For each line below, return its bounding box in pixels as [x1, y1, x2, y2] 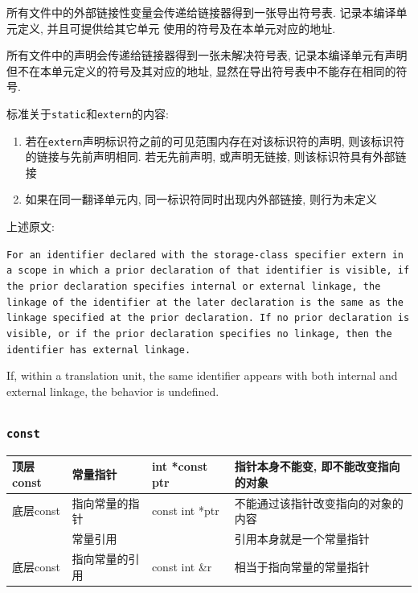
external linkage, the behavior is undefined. [6, 382, 219, 399]
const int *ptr [151, 502, 219, 519]
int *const [151, 458, 208, 475]
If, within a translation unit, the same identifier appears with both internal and [6, 367, 398, 384]
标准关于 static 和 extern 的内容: [6, 105, 169, 121]
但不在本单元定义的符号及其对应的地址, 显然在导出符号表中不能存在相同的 [6, 62, 396, 79]
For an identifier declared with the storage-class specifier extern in [6, 249, 404, 261]
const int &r [151, 558, 212, 574]
